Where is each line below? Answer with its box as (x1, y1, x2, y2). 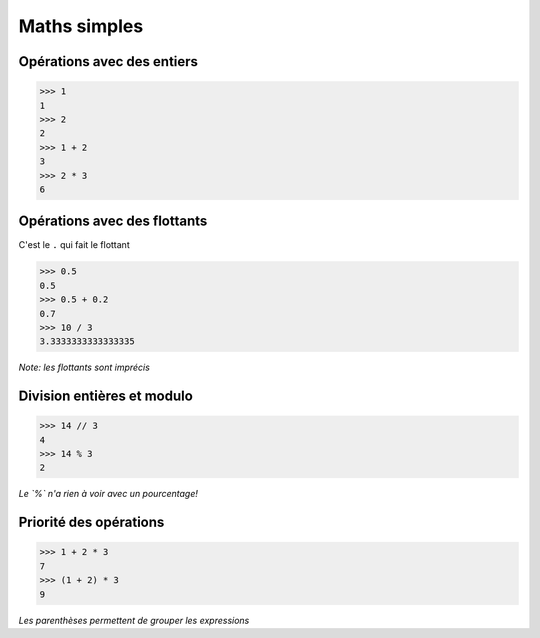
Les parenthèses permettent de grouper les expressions (18, 614, 250, 626)
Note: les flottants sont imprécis (18, 361, 150, 374)
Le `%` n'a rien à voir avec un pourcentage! (18, 488, 199, 500)
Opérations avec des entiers (18, 53, 199, 70)
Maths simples (18, 15, 144, 37)
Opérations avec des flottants (18, 213, 208, 230)
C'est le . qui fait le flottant (18, 239, 130, 251)
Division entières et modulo (18, 388, 194, 405)
